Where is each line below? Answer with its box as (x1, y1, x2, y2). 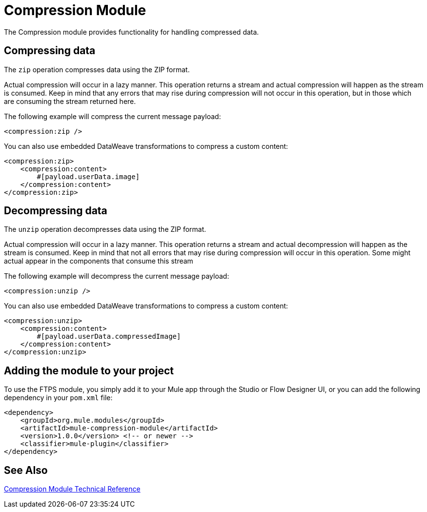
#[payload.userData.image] (37, 172, 140, 181)
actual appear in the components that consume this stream (4, 257, 193, 266)
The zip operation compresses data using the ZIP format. (4, 65, 190, 74)
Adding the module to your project (4, 364, 174, 377)
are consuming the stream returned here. (4, 97, 136, 105)
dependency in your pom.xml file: (4, 393, 113, 402)
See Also (4, 464, 48, 476)
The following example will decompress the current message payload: (4, 272, 229, 281)
